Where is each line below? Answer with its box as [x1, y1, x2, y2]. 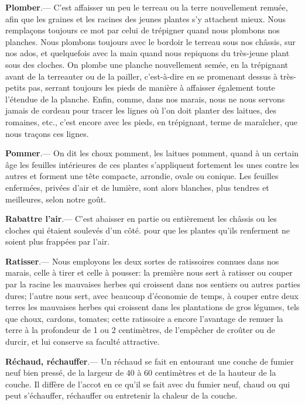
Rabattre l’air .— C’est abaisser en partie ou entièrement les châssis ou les [5, 212, 277, 225]
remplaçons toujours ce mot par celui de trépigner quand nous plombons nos [5, 24, 280, 36]
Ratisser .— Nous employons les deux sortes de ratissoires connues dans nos [5, 255, 279, 267]
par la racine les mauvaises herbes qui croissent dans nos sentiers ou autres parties [5, 278, 300, 290]
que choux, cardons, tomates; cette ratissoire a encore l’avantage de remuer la [5, 312, 283, 324]
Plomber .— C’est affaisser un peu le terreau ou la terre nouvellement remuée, [5, 1, 288, 13]
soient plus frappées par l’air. [5, 235, 110, 248]
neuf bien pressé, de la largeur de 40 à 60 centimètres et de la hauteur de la [5, 366, 276, 379]
